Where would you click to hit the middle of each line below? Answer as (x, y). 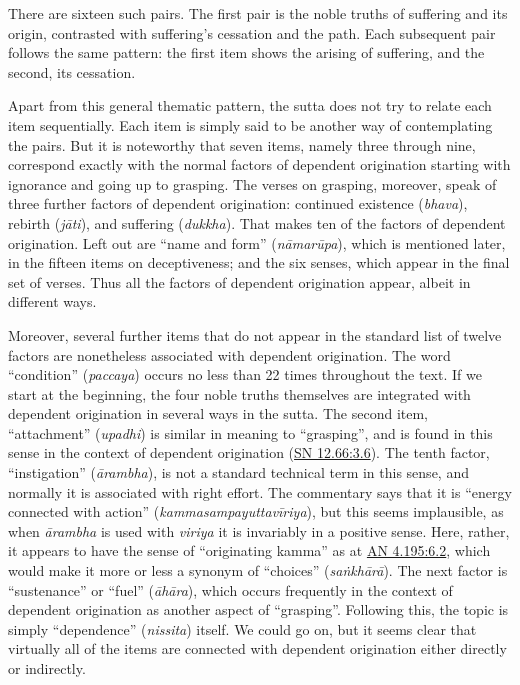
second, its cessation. (72, 71)
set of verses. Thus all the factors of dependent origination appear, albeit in (239, 281)
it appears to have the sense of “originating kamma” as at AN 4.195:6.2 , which (249, 550)
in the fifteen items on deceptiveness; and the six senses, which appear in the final (259, 262)
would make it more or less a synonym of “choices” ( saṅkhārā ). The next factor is (258, 570)
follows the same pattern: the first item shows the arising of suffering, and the (246, 52)
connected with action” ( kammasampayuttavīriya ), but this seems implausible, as (256, 511)
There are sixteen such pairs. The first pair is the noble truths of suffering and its (258, 13)
